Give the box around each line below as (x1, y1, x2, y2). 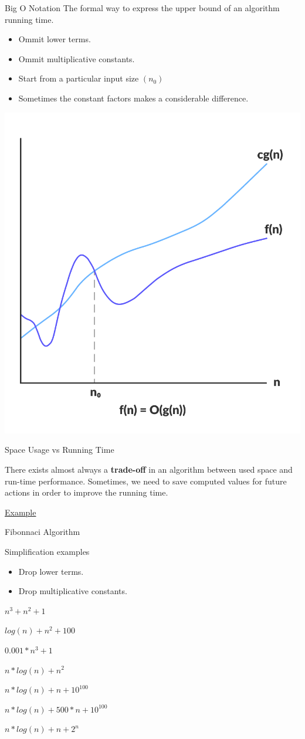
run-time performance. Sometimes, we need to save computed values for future (5, 474, 287, 487)
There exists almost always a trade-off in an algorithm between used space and (5, 463, 293, 475)
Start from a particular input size (18, 72, 139, 84)
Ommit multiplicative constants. (18, 52, 135, 65)
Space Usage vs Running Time (5, 443, 114, 456)
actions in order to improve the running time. (5, 486, 168, 499)
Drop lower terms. (18, 565, 84, 577)
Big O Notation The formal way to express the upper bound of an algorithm (5, 2, 280, 13)
